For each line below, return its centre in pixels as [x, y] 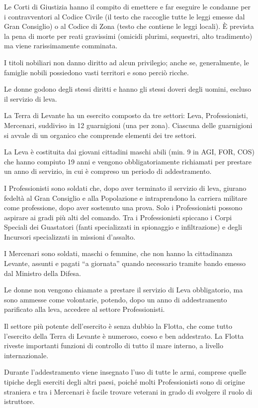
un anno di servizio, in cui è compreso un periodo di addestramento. [108, 171]
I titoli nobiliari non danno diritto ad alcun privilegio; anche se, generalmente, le [127, 62]
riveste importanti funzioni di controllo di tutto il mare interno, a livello [114, 345]
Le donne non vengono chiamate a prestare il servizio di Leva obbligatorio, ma [124, 290]
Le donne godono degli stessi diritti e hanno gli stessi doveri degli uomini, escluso [128, 89]
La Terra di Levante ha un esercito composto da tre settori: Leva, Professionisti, [126, 115]
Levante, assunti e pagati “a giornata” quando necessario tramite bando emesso [125, 263]
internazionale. [26, 355]
